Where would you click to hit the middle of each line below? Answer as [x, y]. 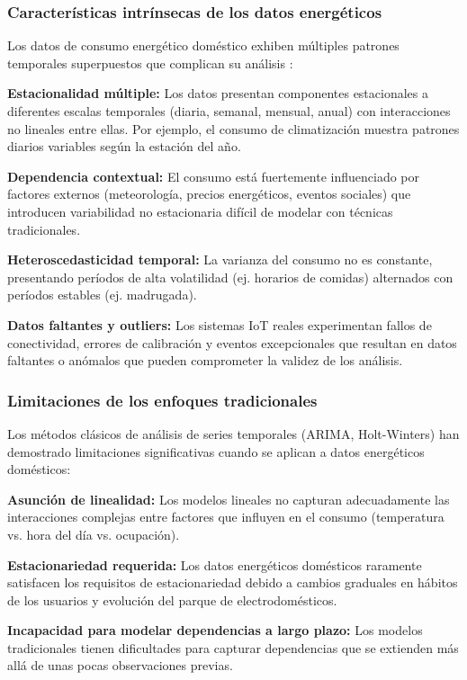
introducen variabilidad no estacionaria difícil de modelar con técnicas [200, 211]
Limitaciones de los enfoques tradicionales [162, 400]
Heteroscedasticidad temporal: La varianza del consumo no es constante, [220, 259]
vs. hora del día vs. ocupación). [94, 534]
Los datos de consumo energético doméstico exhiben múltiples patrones [203, 45]
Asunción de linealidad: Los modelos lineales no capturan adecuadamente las [229, 499]
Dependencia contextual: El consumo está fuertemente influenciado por [214, 176]
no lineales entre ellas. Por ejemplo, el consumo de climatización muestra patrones [233, 128]
